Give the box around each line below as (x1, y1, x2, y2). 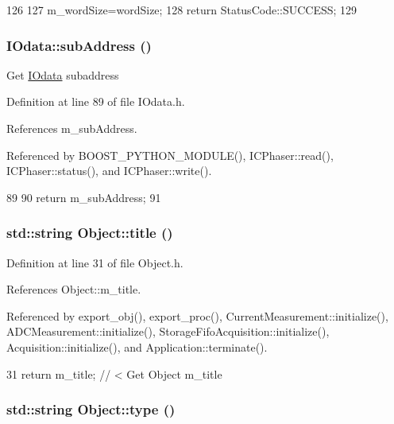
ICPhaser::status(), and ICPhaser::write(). (6, 162, 212, 179)
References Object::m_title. (6, 281, 141, 298)
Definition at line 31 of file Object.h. (6, 254, 183, 270)
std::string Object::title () (6, 223, 173, 243)
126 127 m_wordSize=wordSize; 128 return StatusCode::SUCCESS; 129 (6, 2, 357, 18)
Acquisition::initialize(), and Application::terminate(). (6, 338, 268, 355)
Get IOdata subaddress (6, 66, 119, 83)
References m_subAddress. (6, 120, 137, 136)
